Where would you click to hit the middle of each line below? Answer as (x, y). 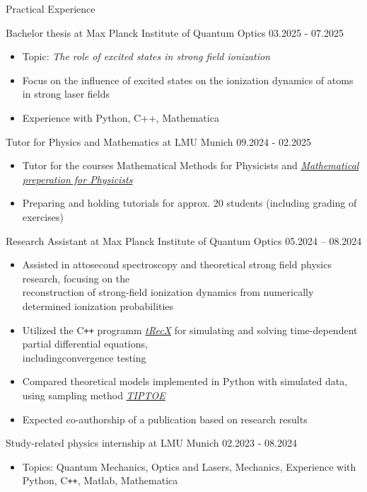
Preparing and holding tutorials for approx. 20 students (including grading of (190, 203)
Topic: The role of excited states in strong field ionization (146, 56)
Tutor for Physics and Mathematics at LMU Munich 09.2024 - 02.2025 (158, 141)
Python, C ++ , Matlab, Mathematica (100, 480)
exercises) (43, 216)
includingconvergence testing (84, 357)
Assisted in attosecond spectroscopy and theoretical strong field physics (177, 264)
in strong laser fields (66, 94)
